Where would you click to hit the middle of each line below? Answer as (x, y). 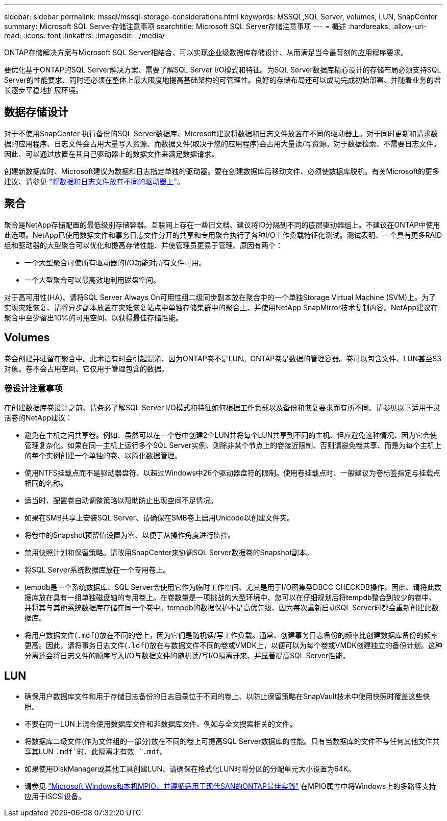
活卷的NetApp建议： (39, 418)
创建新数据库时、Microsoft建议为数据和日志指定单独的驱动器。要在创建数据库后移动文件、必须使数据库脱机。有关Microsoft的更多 (222, 171)
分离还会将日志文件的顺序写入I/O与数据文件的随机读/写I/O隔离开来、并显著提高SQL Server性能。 (187, 656)
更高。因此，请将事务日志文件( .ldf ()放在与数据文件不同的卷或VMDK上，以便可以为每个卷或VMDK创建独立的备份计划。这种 (233, 645)
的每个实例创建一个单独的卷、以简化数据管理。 (103, 456)
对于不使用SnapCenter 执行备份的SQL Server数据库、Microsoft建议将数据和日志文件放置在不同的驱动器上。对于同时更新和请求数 (221, 133)
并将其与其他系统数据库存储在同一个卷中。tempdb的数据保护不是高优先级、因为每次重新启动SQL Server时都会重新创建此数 (232, 608)
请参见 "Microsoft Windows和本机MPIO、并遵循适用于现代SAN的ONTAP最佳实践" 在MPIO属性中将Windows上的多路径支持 (230, 786)
